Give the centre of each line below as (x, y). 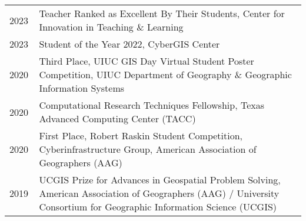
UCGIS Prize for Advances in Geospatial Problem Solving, (160, 180)
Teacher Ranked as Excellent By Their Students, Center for (162, 13)
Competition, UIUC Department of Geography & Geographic (165, 74)
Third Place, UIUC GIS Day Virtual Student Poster (147, 61)
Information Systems (82, 88)
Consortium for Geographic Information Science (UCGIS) (158, 207)
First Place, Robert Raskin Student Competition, (141, 135)
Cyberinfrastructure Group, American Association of (148, 149)
